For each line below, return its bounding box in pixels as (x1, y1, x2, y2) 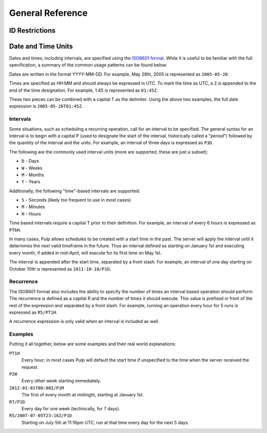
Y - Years (21, 179, 41, 185)
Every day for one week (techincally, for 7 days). (21, 405, 121, 411)
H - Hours (21, 211, 42, 216)
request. (21, 364, 39, 370)
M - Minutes (21, 204, 45, 210)
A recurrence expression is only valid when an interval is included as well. (9, 319, 160, 325)
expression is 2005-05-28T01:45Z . (9, 103, 84, 109)
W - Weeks (21, 165, 43, 171)
